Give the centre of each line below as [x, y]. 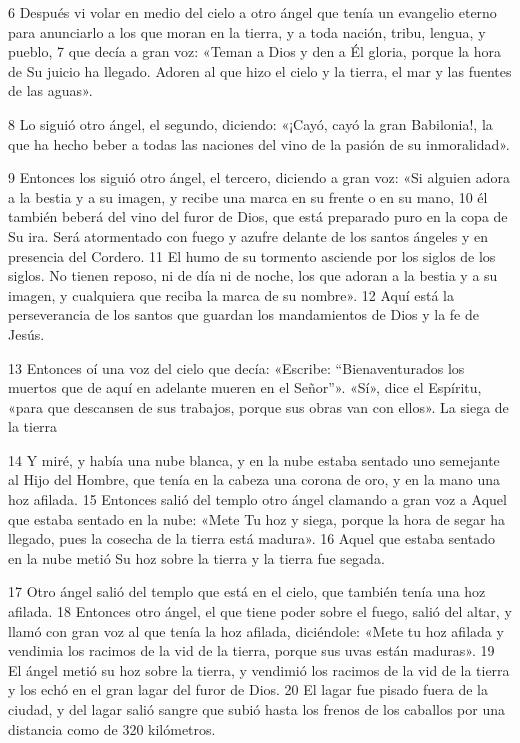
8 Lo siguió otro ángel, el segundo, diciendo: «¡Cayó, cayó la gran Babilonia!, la [250, 123]
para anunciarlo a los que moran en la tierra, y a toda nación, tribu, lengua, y [247, 31]
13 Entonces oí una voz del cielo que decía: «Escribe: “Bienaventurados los [236, 367]
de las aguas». [50, 90]
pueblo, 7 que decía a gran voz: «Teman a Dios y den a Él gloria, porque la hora [254, 51]
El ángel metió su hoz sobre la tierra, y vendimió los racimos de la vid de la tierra [259, 669]
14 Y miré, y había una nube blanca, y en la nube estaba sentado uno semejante [254, 459]
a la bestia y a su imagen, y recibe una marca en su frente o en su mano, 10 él [248, 196]
